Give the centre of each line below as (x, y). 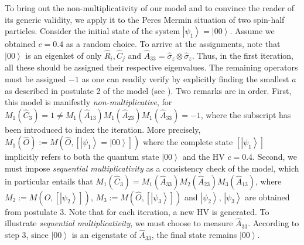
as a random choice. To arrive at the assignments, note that (173, 44)
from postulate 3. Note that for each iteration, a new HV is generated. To (137, 211)
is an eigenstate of (104, 235)
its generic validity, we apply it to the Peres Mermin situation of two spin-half (145, 19)
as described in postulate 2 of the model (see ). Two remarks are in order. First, (148, 90)
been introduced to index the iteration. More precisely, (103, 129)
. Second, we (275, 157)
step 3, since (27, 235)
